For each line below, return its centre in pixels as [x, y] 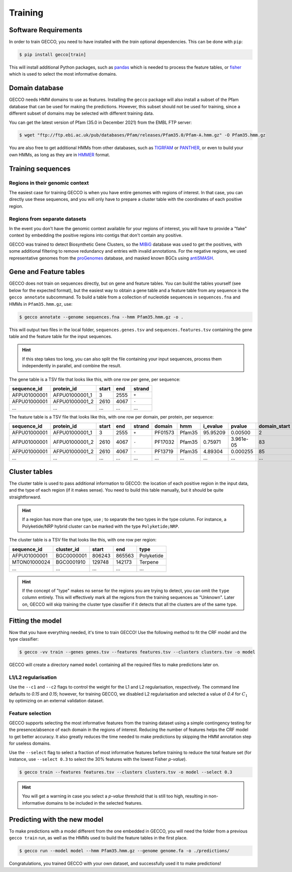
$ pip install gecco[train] [53, 55]
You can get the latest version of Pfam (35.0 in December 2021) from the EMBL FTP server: [100, 122]
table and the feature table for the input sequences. [61, 336]
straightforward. [25, 497]
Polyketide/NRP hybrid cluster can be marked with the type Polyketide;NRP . [101, 526]
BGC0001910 [71, 562]
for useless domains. [30, 743]
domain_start [274, 426]
